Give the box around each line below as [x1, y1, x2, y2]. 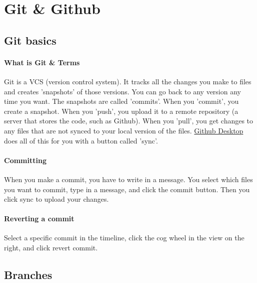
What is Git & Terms [4, 57, 80, 67]
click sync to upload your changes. [4, 194, 109, 204]
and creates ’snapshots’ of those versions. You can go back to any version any [4, 86, 241, 96]
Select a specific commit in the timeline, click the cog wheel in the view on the [4, 232, 244, 243]
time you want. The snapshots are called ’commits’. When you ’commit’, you [4, 96, 239, 106]
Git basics [4, 32, 56, 48]
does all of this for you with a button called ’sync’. [4, 135, 158, 146]
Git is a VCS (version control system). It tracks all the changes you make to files [4, 76, 251, 86]
